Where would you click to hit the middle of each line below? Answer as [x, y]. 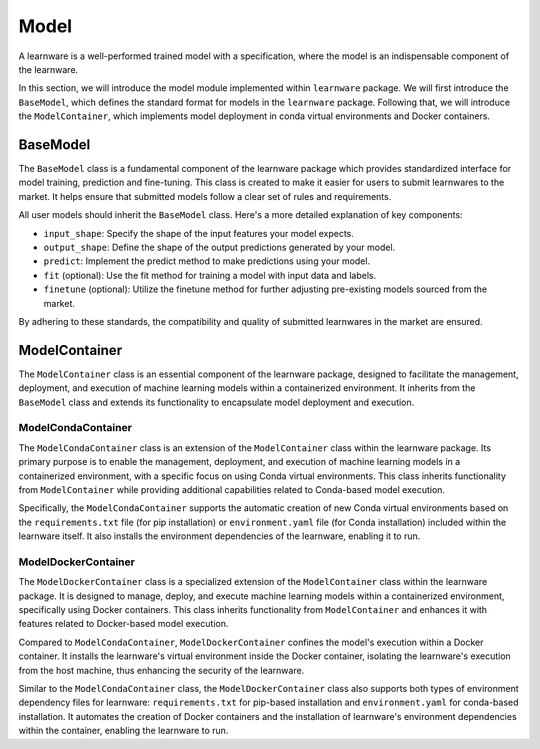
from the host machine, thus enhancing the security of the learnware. [161, 670]
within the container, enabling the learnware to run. [123, 731]
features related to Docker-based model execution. [123, 624]
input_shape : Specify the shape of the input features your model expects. [199, 233]
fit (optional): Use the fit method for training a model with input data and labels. [210, 275]
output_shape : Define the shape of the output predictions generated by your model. [219, 247]
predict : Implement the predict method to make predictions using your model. [206, 261]
